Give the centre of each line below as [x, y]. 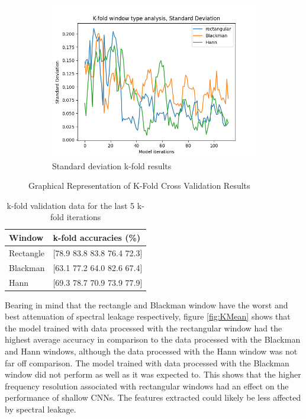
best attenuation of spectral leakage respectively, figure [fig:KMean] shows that [148, 316]
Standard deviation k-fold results [112, 165]
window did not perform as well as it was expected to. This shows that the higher [153, 374]
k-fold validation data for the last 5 [71, 205]
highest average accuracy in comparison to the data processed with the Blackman [153, 339]
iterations [84, 217]
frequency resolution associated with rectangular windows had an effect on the [147, 386]
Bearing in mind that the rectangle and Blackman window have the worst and [146, 304]
